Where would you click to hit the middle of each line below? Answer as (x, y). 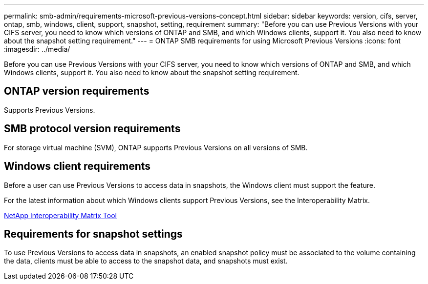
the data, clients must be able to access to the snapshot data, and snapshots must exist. (146, 261)
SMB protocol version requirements (92, 129)
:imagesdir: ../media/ (37, 49)
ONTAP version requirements (77, 91)
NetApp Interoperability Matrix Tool (60, 215)
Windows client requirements (77, 166)
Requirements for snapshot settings (93, 234)
